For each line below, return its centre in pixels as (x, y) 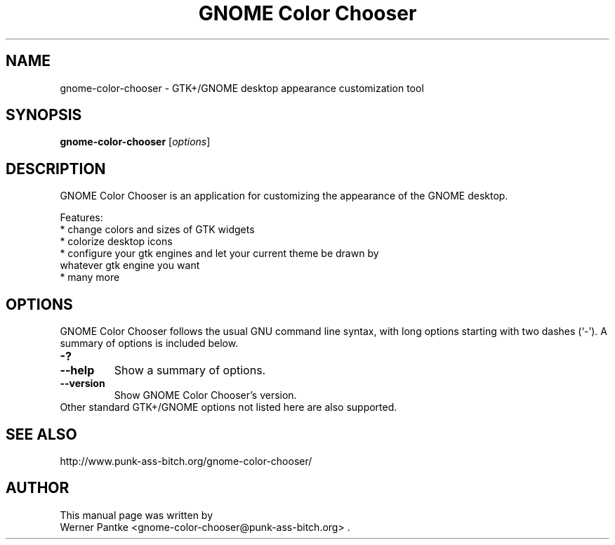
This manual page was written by (137, 515)
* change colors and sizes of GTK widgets (157, 230)
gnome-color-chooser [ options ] (135, 142)
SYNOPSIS (44, 115)
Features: (81, 218)
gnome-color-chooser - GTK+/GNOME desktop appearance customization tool (242, 88)
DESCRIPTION (56, 169)
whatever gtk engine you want (130, 265)
